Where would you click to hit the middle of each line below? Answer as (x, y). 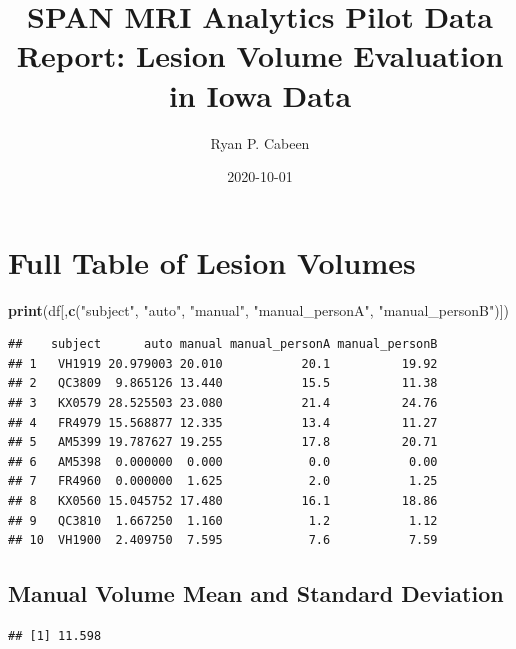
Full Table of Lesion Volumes (212, 261)
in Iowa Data (260, 94)
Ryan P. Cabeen (260, 142)
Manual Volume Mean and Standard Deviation (256, 593)
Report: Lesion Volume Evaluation (260, 55)
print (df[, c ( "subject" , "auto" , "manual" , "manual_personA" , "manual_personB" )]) (258, 309)
